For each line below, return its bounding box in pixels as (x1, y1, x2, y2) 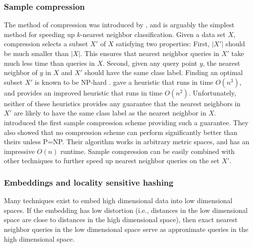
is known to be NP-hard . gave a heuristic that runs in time (35, 76, 214, 87)
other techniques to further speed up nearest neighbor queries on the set (4, 155, 220, 166)
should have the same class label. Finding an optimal (84, 67, 243, 77)
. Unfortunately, (189, 87, 236, 97)
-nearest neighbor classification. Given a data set (80, 29, 226, 39)
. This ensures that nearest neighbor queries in (80, 48, 219, 58)
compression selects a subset (4, 38, 88, 49)
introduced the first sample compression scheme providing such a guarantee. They (4, 117, 249, 127)
